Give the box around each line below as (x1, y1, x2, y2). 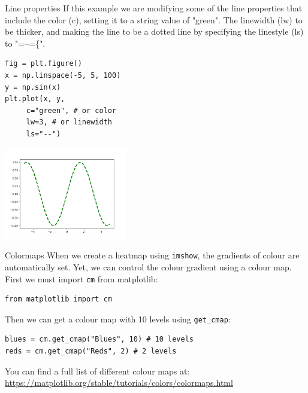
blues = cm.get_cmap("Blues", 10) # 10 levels (5, 335, 194, 344)
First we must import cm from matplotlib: (5, 272, 158, 285)
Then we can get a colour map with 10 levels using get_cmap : (5, 312, 231, 325)
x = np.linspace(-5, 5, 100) (5, 71, 121, 80)
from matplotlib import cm (5, 295, 112, 304)
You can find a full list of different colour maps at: (5, 364, 190, 377)
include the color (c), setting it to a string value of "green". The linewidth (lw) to (5, 13, 303, 26)
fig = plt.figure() (5, 59, 82, 68)
